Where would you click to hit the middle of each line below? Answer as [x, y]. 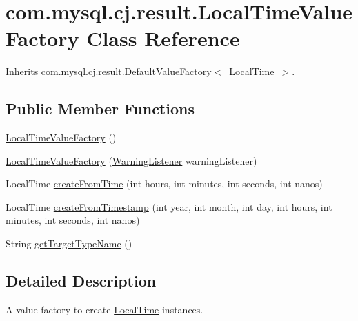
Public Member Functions [100, 108]
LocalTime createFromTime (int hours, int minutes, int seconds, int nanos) [164, 184]
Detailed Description [81, 281]
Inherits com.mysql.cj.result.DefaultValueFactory [109, 71]
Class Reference [163, 38]
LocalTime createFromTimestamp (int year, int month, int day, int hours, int [169, 206]
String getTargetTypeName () [69, 244]
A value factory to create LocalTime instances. [105, 309]
